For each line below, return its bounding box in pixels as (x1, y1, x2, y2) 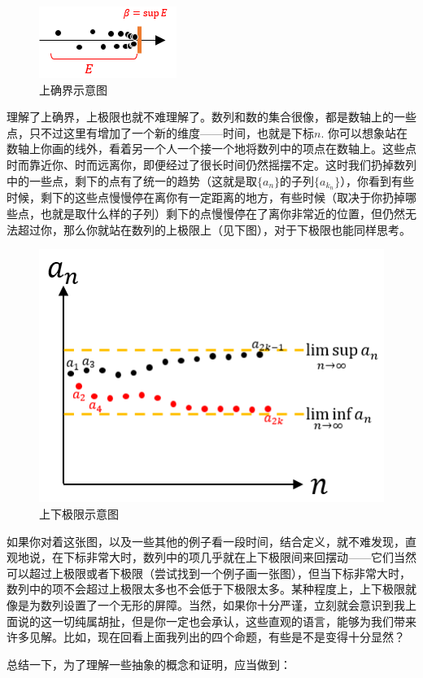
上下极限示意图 (39, 505, 119, 523)
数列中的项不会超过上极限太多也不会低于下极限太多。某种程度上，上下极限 (7, 580, 405, 597)
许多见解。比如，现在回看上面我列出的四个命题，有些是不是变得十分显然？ (7, 628, 405, 645)
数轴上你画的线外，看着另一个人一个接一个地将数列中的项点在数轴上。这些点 (7, 140, 416, 157)
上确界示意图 (39, 81, 107, 98)
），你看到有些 (340, 172, 415, 189)
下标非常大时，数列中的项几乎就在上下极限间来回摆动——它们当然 (63, 549, 416, 566)
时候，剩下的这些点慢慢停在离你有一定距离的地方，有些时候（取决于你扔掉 (7, 189, 405, 206)
